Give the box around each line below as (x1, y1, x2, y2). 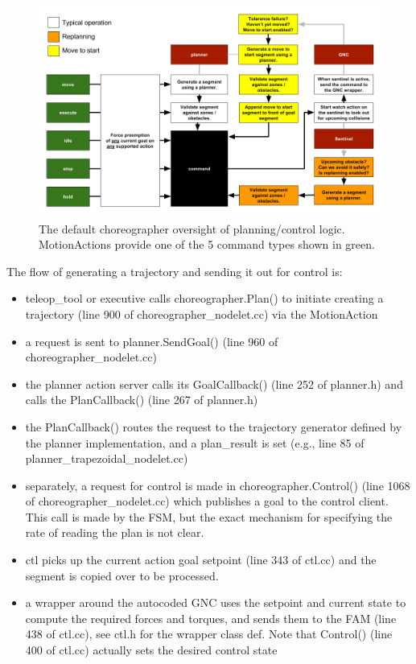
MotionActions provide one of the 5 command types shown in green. (39, 236, 375, 253)
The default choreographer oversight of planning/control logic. (39, 220, 345, 237)
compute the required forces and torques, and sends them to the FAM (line (25, 609, 397, 626)
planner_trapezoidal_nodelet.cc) (25, 450, 188, 467)
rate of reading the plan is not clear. (25, 524, 204, 541)
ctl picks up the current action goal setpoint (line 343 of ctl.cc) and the (25, 551, 377, 568)
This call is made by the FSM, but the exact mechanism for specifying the (25, 508, 393, 525)
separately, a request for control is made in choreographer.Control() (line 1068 (25, 476, 410, 493)
